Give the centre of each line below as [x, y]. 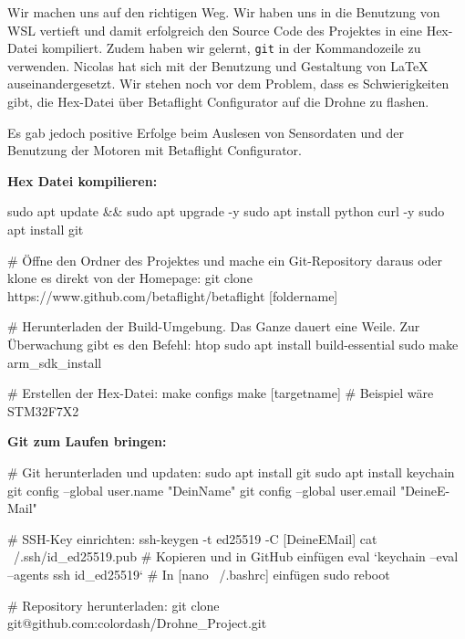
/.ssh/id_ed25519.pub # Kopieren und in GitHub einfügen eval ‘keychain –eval [236, 556]
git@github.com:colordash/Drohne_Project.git [137, 623]
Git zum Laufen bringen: [87, 441]
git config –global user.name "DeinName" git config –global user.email [202, 490]
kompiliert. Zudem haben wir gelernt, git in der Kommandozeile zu [231, 48]
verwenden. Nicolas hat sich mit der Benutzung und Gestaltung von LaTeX [218, 65]
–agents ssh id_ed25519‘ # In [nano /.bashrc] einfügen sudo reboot [199, 574]
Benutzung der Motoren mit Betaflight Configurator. [155, 150]
